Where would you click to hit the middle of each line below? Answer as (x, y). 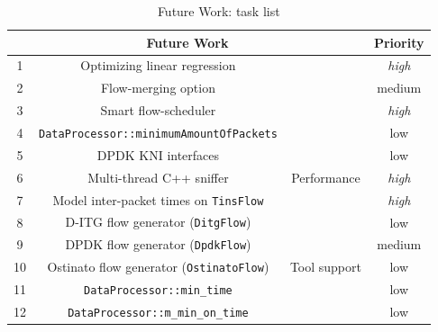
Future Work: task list (219, 11)
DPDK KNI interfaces (158, 154)
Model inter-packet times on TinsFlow (158, 199)
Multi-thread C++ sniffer (158, 177)
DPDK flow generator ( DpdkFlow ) (158, 244)
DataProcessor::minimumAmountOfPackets (158, 134)
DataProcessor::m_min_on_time (158, 314)
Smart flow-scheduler (158, 110)
